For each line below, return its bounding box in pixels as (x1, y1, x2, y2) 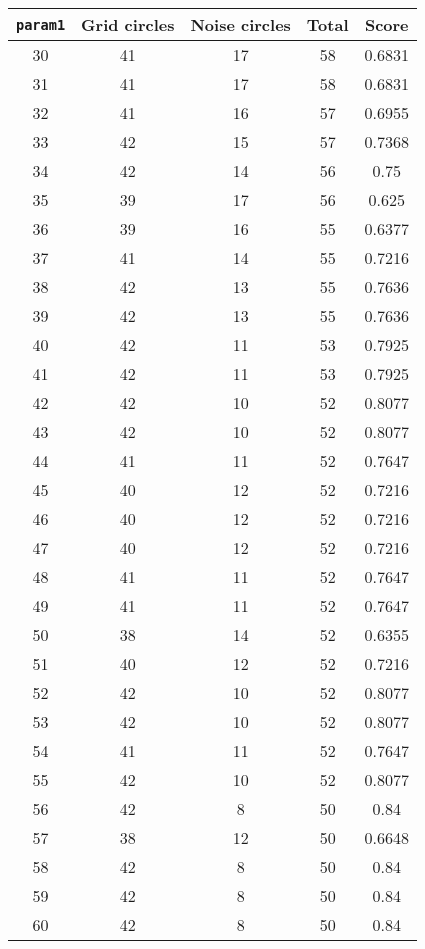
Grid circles (81, 13, 175, 36)
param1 (16, 16, 66, 33)
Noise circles (190, 13, 291, 36)
